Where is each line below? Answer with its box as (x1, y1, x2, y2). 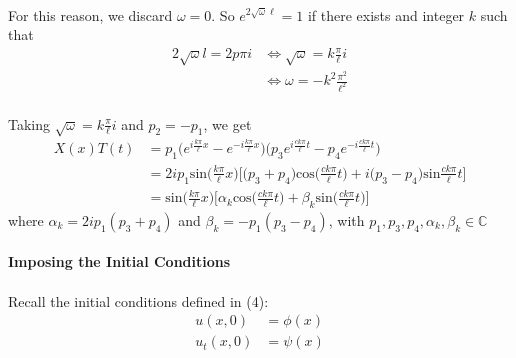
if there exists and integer (307, 4, 465, 25)
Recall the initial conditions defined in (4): (8, 290, 269, 311)
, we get (203, 113, 252, 134)
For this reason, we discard (8, 4, 173, 25)
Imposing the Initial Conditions (8, 251, 231, 272)
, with (328, 209, 365, 230)
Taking (8, 113, 51, 134)
